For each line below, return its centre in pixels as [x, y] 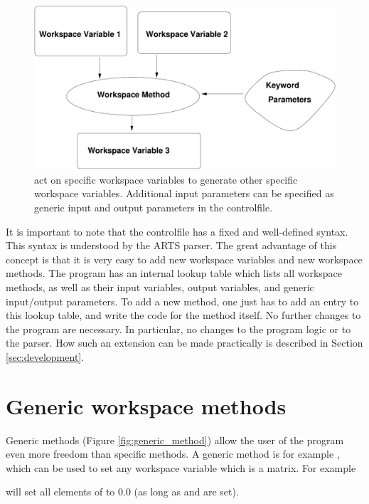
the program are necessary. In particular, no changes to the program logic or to [178, 329]
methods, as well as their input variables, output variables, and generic [160, 287]
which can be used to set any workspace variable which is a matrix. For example [181, 467]
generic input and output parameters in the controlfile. [154, 207]
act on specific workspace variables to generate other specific [166, 179]
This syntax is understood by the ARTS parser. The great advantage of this [171, 245]
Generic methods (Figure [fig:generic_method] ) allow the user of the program [175, 440]
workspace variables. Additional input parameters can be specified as [184, 193]
